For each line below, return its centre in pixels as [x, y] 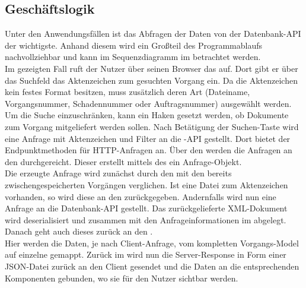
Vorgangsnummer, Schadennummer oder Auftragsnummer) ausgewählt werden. [148, 103]
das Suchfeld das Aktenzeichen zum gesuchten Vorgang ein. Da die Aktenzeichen [151, 80]
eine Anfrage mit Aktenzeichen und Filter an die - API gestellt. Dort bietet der [148, 138]
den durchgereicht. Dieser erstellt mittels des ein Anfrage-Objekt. [123, 161]
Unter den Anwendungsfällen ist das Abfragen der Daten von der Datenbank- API [153, 34]
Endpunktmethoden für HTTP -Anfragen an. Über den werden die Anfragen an [149, 150]
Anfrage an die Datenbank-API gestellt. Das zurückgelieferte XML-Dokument [146, 208]
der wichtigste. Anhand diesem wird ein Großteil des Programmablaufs [134, 45]
